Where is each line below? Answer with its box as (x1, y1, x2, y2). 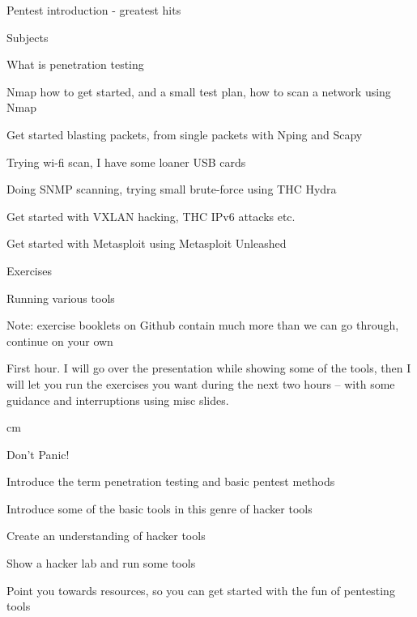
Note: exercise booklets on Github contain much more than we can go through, (6, 317, 399, 334)
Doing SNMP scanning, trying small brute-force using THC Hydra (6, 181, 337, 198)
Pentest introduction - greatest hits (6, 2, 181, 18)
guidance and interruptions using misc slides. (6, 391, 229, 408)
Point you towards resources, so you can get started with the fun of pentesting (6, 581, 395, 598)
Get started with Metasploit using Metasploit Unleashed (6, 235, 287, 252)
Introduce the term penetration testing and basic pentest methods (6, 473, 335, 490)
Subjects (6, 28, 49, 45)
